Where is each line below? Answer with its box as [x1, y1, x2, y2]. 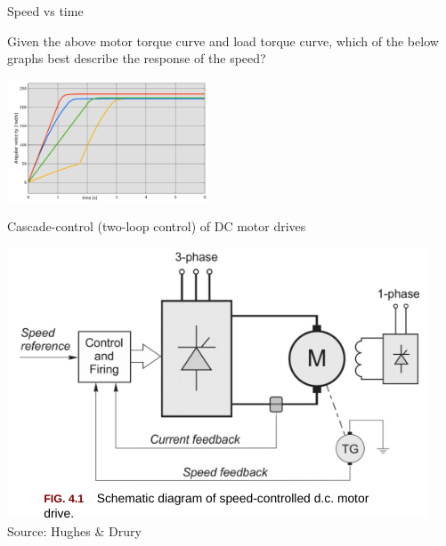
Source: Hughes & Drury [7, 521, 142, 540]
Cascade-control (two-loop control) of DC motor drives [7, 217, 306, 236]
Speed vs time [7, 2, 84, 20]
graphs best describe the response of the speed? [7, 49, 266, 68]
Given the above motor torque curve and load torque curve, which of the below [7, 31, 439, 50]
